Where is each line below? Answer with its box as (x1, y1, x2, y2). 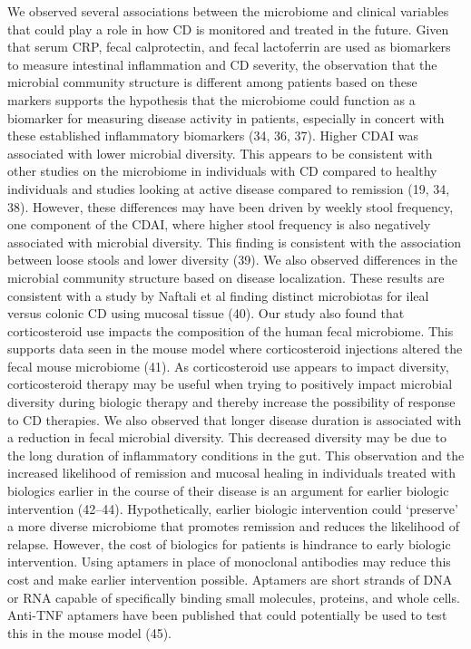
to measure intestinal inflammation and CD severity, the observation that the (7, 54, 437, 73)
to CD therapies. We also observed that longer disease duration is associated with (7, 410, 462, 429)
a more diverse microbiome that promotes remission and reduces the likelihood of (7, 517, 459, 536)
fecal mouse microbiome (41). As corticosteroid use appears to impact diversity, (7, 356, 449, 375)
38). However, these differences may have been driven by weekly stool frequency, (7, 197, 454, 216)
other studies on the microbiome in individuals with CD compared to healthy (7, 161, 437, 180)
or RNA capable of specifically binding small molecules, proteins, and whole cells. (7, 587, 460, 606)
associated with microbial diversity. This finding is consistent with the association (7, 232, 462, 251)
